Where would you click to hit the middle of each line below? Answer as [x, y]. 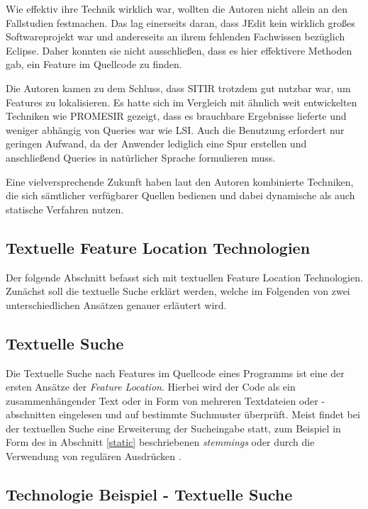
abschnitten [31, 414]
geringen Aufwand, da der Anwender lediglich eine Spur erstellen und [156, 144]
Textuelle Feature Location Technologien [158, 247]
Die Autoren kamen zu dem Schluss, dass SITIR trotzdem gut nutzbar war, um [178, 88]
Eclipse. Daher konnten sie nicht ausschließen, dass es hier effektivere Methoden [179, 50]
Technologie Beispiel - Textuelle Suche [149, 494]
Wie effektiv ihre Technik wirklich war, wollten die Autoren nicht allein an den [177, 9]
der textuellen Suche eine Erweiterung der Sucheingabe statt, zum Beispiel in [173, 428]
